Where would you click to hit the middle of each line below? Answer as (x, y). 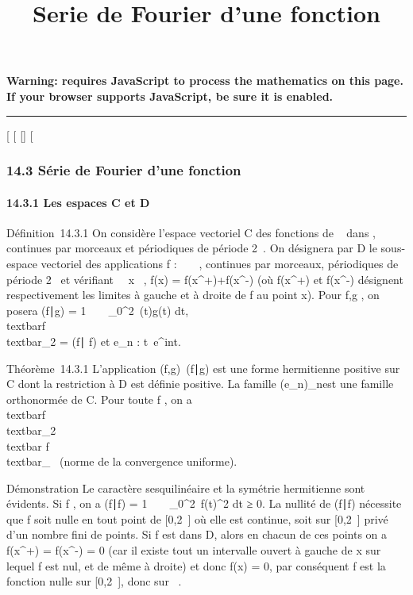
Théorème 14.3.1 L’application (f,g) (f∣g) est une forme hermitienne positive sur (203, 368)
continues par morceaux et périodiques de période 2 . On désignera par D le (192, 248)
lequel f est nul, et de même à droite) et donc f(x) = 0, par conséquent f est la (196, 565)
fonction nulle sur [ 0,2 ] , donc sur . (94, 581)
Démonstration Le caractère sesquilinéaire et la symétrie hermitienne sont (186, 488)
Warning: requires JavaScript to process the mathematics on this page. (205, 81)
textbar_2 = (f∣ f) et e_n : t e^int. (94, 341)
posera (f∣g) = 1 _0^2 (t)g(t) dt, (98, 310)
